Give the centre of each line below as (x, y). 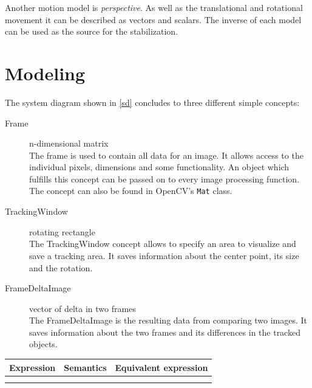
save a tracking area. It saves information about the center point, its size (164, 255)
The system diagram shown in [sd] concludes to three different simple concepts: (152, 102)
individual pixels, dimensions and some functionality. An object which (159, 167)
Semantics (85, 367)
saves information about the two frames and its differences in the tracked (165, 332)
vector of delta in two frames (83, 308)
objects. (43, 344)
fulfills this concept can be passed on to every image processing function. (164, 178)
